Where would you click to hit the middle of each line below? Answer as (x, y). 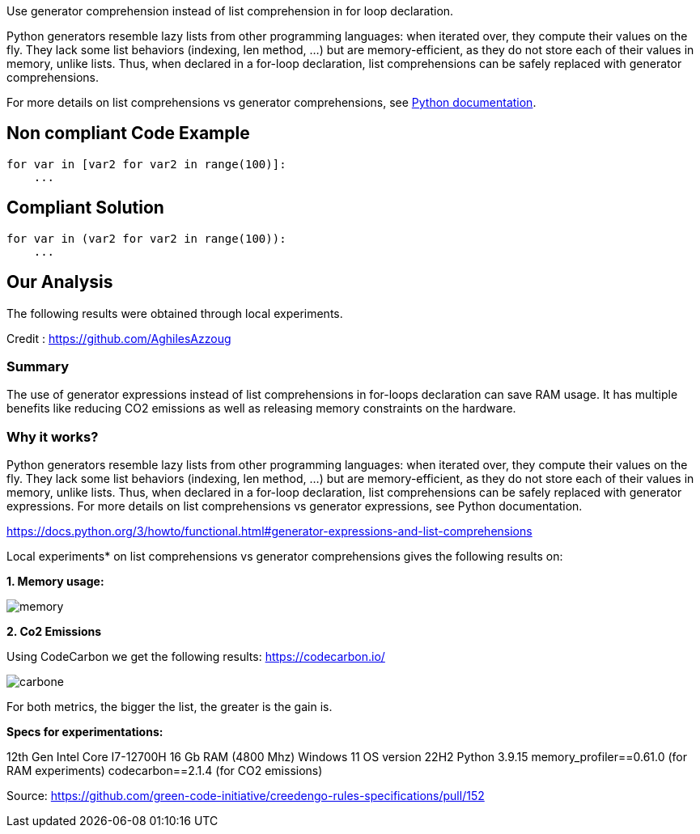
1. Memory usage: (55, 582)
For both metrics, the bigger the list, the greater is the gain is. (170, 707)
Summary (38, 366)
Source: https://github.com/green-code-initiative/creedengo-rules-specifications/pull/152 (246, 796)
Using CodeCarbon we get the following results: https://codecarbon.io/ (196, 657)
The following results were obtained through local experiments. (175, 313)
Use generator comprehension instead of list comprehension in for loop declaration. (230, 11)
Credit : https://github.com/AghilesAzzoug (119, 338)
